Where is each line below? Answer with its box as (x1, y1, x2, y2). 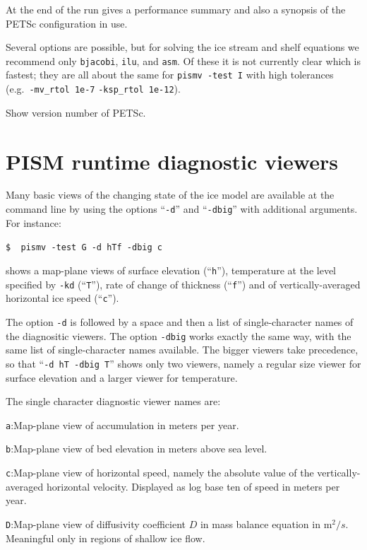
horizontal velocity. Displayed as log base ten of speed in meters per (46, 479, 340, 493)
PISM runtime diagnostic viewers (6, 146, 338, 175)
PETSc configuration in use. (6, 16, 128, 30)
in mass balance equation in (200, 516, 320, 531)
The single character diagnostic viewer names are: (6, 394, 221, 409)
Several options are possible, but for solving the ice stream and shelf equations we (6, 40, 359, 54)
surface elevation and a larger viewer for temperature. (6, 370, 238, 385)
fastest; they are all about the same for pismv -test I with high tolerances (6, 67, 334, 82)
